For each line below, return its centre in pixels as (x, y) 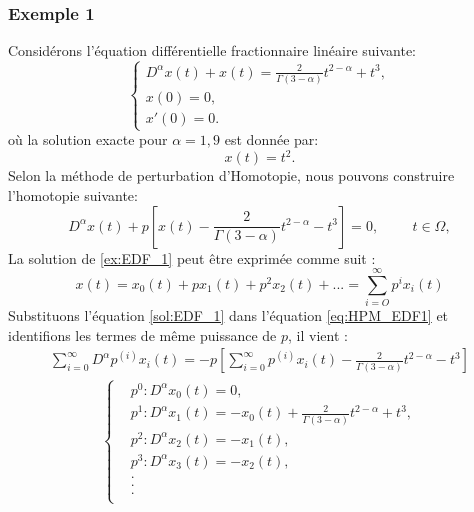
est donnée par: (271, 139)
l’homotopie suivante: (73, 194)
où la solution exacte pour (88, 139)
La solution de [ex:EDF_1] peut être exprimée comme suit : (192, 257)
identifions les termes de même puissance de (142, 334)
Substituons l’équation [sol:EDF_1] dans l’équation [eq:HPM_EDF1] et (228, 315)
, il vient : (318, 334)
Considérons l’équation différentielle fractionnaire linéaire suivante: (212, 50)
